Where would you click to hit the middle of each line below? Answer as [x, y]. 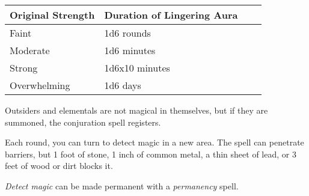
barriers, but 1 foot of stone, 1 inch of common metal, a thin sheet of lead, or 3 [151, 154]
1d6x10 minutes [137, 68]
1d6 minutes [130, 50]
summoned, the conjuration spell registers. [83, 122]
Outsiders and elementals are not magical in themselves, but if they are [136, 110]
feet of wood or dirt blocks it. [59, 166]
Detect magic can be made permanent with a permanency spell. [122, 185]
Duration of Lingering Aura [171, 15]
